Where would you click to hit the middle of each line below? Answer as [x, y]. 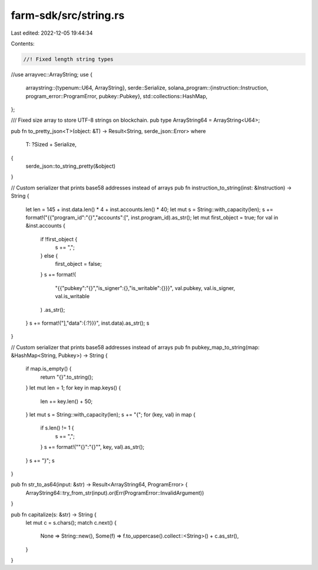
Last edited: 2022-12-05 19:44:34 [52, 33]
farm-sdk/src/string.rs [68, 15]
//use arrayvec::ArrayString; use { [52, 74]
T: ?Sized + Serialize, [51, 145]
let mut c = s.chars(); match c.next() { [71, 522]
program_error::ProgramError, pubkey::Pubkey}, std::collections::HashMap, [117, 96]
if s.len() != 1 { [57, 428]
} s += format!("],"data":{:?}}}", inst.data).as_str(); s [87, 323]
